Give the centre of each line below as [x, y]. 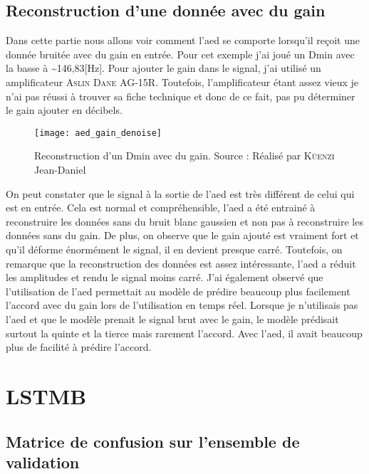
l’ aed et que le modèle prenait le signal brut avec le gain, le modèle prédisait [172, 318]
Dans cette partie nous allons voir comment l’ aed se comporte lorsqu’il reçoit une [183, 40]
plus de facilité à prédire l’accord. [79, 347]
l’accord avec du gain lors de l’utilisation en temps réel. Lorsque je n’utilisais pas [182, 305]
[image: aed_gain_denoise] [98, 133]
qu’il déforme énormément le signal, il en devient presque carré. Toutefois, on [174, 249]
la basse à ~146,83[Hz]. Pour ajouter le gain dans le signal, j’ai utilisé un [163, 68]
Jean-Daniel [60, 170]
